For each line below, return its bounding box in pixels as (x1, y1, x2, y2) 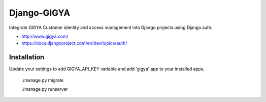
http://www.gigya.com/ (21, 33, 68, 39)
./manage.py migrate (21, 77, 64, 83)
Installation (9, 53, 44, 61)
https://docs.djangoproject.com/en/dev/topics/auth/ (21, 40, 128, 46)
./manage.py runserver (21, 86, 68, 92)
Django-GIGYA (9, 7, 70, 18)
